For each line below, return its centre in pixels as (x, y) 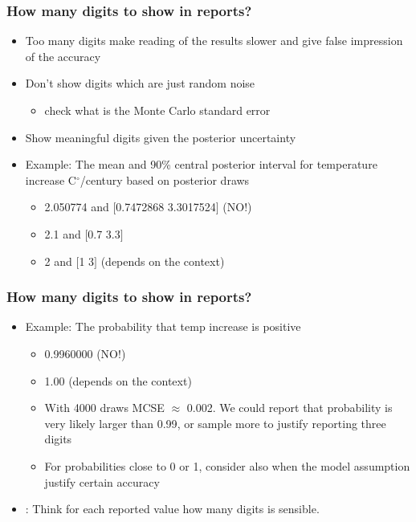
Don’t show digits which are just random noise (140, 83)
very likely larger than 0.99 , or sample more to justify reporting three (215, 423)
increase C (51, 179)
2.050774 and (77, 207)
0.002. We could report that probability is (290, 408)
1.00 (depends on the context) (118, 380)
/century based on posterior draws (165, 179)
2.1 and (63, 233)
